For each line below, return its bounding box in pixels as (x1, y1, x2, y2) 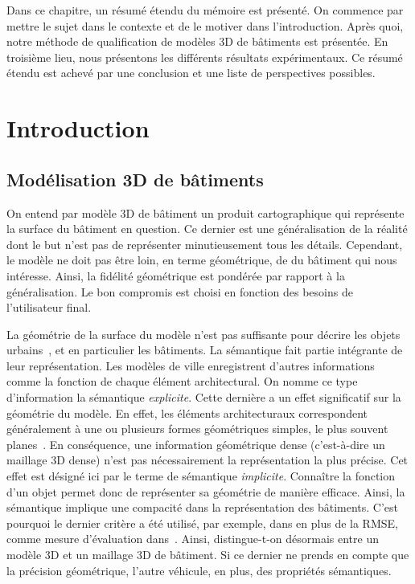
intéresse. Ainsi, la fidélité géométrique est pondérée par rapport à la (6, 267, 345, 284)
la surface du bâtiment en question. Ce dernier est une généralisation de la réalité (6, 220, 408, 237)
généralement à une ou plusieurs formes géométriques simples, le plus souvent (6, 420, 388, 437)
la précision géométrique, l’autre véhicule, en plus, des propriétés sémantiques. (6, 562, 392, 578)
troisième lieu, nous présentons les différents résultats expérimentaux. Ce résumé (6, 48, 403, 65)
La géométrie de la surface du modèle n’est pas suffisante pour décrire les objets (6, 325, 401, 342)
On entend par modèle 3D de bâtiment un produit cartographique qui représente (6, 204, 405, 221)
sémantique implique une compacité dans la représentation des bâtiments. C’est (6, 499, 399, 516)
